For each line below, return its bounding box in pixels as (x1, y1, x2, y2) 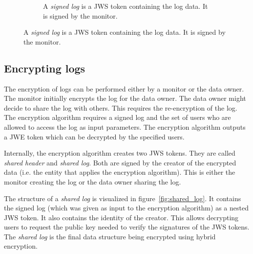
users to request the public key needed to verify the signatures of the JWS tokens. (4, 222, 250, 232)
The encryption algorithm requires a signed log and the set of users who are (4, 112, 231, 122)
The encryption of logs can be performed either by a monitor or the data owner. (4, 83, 244, 93)
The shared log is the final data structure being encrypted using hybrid (4, 231, 216, 241)
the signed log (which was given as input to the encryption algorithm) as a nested (4, 203, 249, 213)
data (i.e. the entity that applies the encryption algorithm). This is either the (4, 167, 235, 177)
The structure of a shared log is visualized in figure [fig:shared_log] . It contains (4, 193, 241, 203)
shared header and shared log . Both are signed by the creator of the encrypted (4, 157, 236, 167)
